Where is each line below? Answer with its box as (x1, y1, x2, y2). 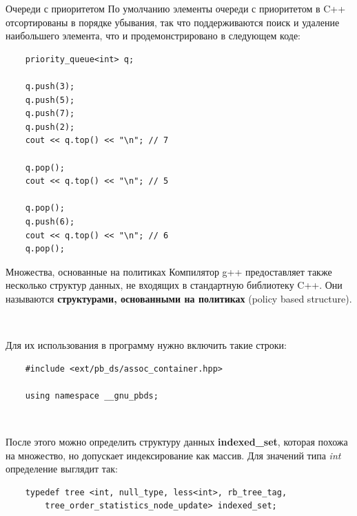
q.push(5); (25, 95, 75, 105)
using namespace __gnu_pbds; (25, 390, 159, 401)
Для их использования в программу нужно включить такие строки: (6, 338, 287, 352)
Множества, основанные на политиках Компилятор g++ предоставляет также (6, 264, 332, 278)
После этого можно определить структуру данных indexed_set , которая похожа (6, 434, 348, 449)
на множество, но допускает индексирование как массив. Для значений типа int (6, 448, 341, 462)
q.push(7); (25, 108, 75, 119)
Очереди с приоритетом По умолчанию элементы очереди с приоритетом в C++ (6, 1, 346, 15)
